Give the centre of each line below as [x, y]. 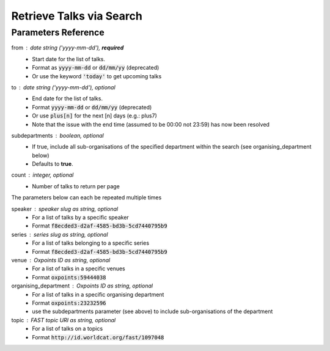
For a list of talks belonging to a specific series [91, 243]
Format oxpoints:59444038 [69, 277]
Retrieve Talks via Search [77, 16]
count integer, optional [42, 175]
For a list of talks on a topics [68, 329]
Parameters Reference [58, 32]
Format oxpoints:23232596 [69, 303]
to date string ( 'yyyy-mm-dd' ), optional [63, 87]
